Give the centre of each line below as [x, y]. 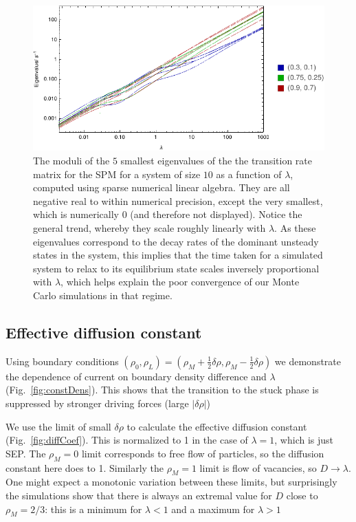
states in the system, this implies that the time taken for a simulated [178, 255]
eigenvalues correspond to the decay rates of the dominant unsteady [176, 241]
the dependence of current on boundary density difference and [136, 376]
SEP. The [26, 453]
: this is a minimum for [93, 509]
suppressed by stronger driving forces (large [97, 403]
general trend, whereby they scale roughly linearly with [149, 227]
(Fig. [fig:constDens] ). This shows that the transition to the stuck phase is [162, 390]
